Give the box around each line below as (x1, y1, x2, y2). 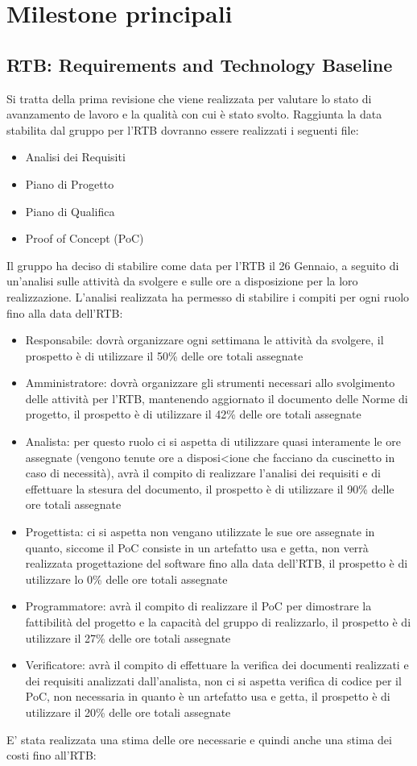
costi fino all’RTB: (6, 747, 97, 764)
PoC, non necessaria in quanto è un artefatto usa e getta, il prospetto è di (25, 688, 390, 705)
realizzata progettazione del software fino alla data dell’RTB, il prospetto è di (25, 555, 408, 572)
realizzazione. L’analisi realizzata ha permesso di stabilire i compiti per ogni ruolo (6, 288, 410, 305)
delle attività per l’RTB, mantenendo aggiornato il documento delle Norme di (25, 389, 408, 406)
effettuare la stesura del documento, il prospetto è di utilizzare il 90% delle (25, 480, 394, 497)
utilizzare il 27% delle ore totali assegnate (25, 629, 231, 646)
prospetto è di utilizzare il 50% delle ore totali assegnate (25, 347, 303, 364)
